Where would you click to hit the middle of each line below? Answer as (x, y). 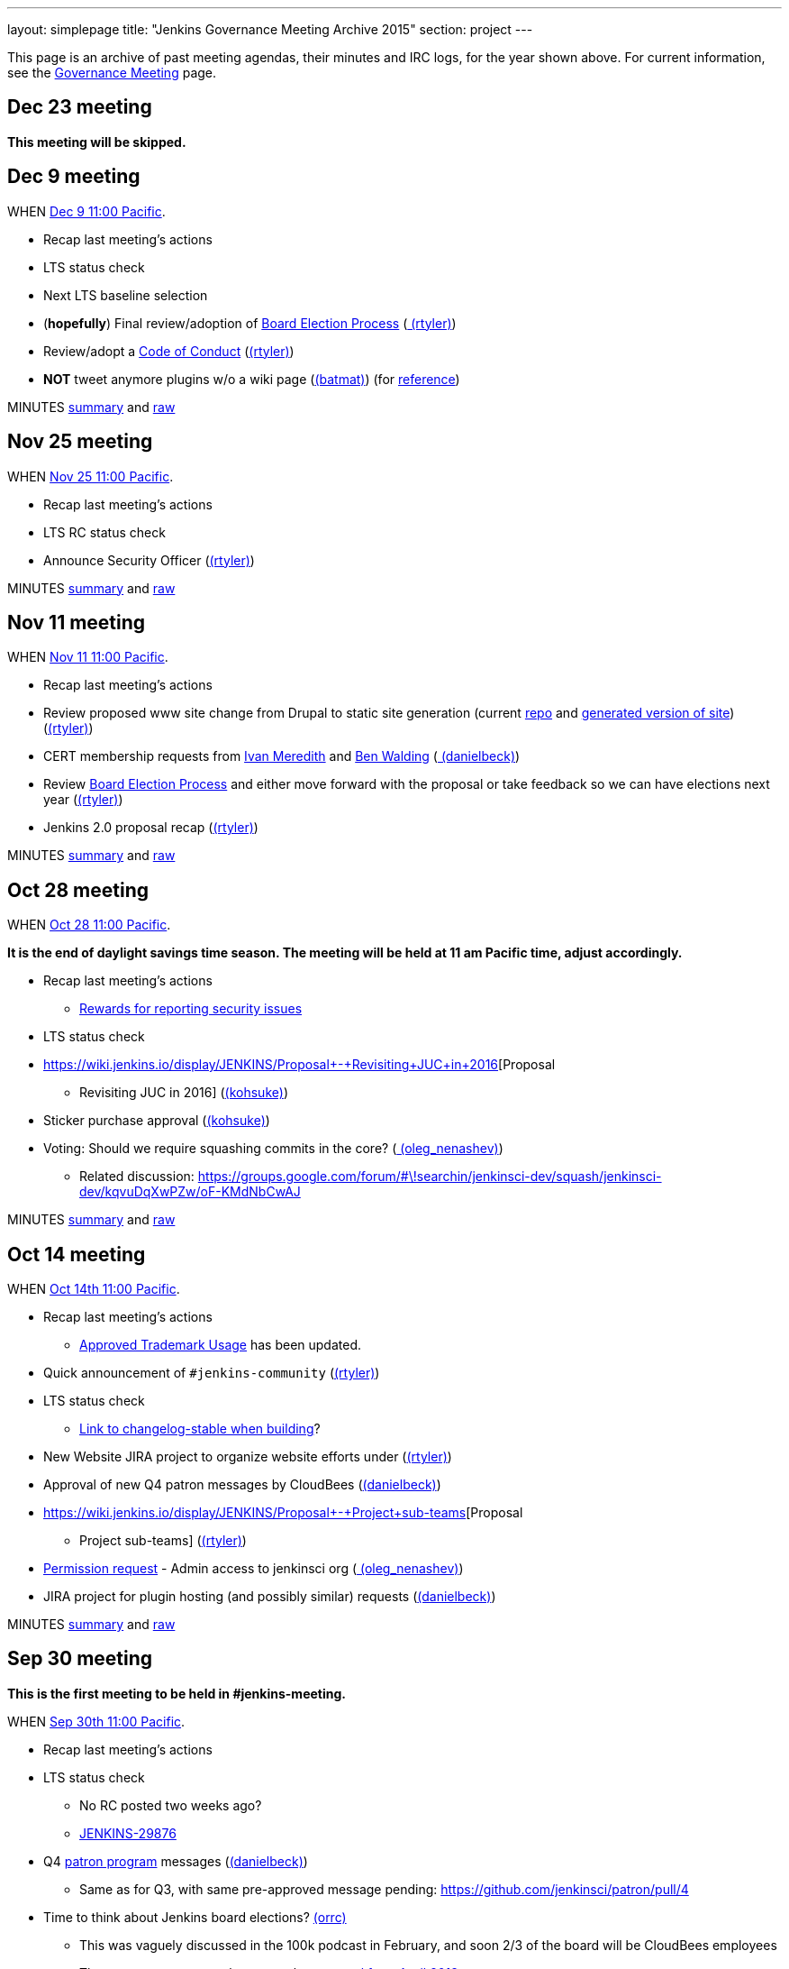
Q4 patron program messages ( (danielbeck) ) (176, 1861)
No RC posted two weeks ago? (171, 1805)
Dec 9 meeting (74, 177)
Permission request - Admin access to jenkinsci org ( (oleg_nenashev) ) (254, 1569)
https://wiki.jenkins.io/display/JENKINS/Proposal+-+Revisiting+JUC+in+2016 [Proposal (299, 1065)
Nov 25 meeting (80, 442)
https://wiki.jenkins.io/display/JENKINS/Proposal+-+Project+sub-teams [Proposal (283, 1513)
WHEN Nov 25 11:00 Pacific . (91, 476)
